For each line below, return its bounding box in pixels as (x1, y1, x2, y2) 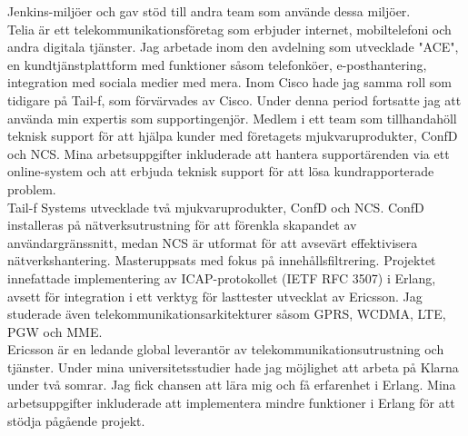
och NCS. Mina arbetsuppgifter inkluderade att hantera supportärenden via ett (7, 144, 450, 163)
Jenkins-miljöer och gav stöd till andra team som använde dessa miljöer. (7, 2, 411, 20)
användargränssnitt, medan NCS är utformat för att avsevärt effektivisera (7, 233, 418, 252)
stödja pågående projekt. (7, 411, 145, 430)
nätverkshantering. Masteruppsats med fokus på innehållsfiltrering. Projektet (7, 251, 436, 270)
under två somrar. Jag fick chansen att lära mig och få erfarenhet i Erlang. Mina (7, 375, 456, 394)
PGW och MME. (7, 322, 103, 341)
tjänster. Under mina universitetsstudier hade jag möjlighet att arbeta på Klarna (7, 357, 459, 376)
